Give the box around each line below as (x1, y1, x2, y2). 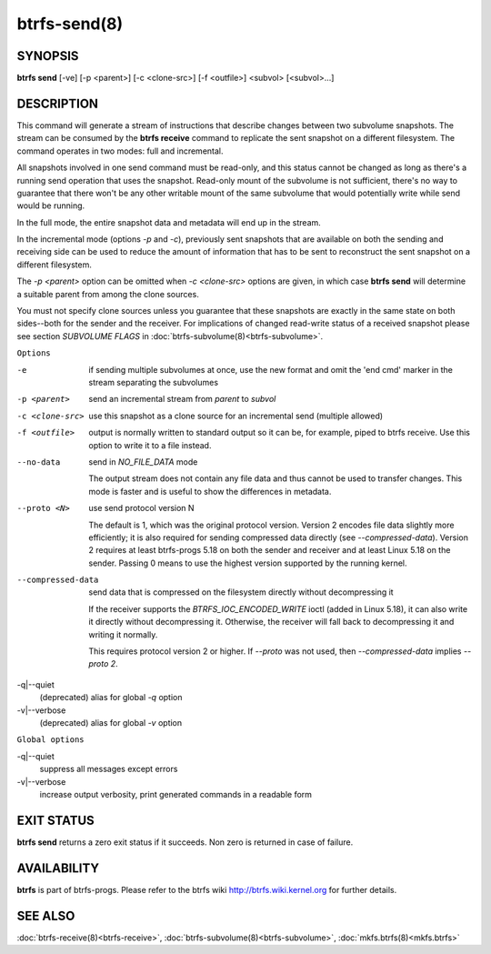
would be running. (16, 200, 85, 211)
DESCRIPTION (16, 95, 99, 111)
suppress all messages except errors (39, 764, 178, 775)
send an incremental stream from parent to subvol (88, 394, 276, 405)
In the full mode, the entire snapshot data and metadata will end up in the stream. (16, 216, 322, 227)
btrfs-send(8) (16, 14, 124, 34)
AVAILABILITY (16, 860, 100, 876)
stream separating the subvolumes (88, 377, 218, 387)
